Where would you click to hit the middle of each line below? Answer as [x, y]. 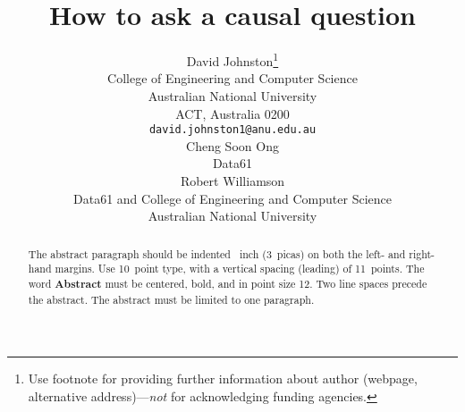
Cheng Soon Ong [232, 145]
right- [422, 253]
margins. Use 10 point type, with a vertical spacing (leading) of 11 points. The [240, 269]
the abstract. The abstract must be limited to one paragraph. [171, 299]
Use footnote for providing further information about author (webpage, [223, 378]
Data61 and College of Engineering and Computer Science [232, 198]
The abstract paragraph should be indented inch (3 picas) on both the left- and [217, 253]
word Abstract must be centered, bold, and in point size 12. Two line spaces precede [228, 283]
